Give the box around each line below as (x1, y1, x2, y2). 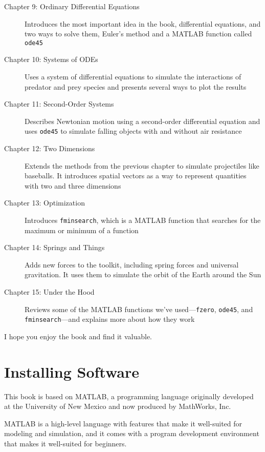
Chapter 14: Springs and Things (4, 242, 105, 253)
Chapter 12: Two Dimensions (4, 143, 95, 154)
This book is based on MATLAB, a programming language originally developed (4, 391, 254, 401)
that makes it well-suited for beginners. (4, 438, 127, 449)
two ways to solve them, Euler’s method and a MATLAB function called (25, 28, 252, 39)
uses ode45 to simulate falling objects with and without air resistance (25, 126, 242, 136)
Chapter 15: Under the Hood (4, 286, 95, 297)
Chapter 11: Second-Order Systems (4, 98, 114, 109)
